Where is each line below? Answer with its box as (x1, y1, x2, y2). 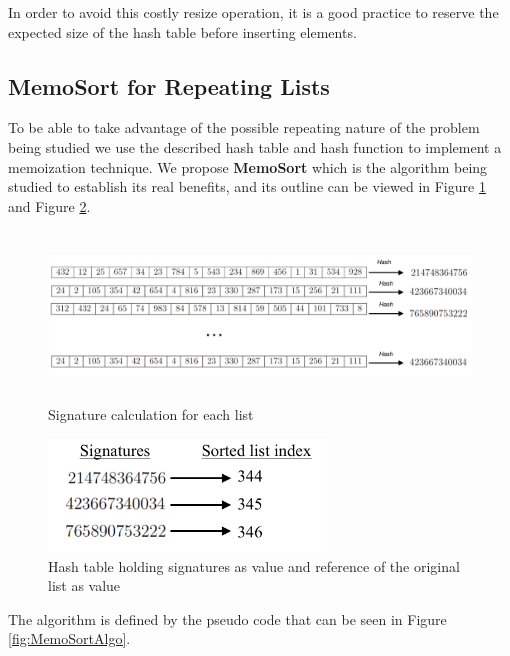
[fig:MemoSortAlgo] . (8, 628, 131, 649)
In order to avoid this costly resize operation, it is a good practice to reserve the (8, 2, 499, 22)
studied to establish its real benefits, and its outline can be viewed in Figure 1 (8, 176, 486, 197)
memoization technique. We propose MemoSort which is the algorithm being (8, 156, 488, 177)
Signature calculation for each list (48, 404, 254, 425)
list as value (48, 575, 121, 596)
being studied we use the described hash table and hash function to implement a (8, 136, 502, 157)
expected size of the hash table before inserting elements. (8, 21, 357, 42)
